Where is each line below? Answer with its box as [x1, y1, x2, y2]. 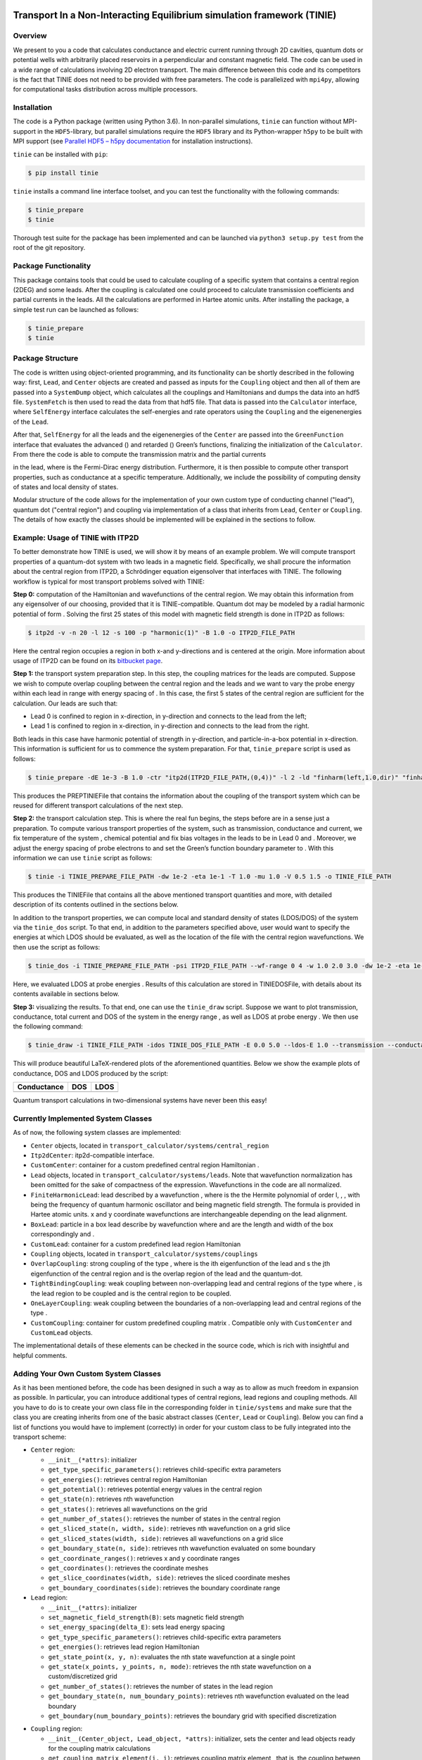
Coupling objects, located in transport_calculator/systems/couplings [30, 1250, 258, 1258]
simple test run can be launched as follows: [13, 305, 139, 313]
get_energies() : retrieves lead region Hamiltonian [48, 1642, 200, 1651]
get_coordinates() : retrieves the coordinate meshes [48, 1564, 209, 1573]
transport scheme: [13, 1433, 67, 1441]
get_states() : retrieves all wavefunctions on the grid [48, 1504, 207, 1513]
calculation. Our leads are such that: [13, 699, 118, 708]
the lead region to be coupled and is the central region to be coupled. [30, 1289, 231, 1297]
